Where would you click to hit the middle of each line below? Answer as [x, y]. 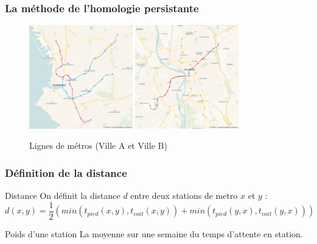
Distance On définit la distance [63, 196]
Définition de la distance [66, 172]
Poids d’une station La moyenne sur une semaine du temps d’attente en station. [154, 233]
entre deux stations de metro [184, 196]
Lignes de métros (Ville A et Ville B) [98, 145]
